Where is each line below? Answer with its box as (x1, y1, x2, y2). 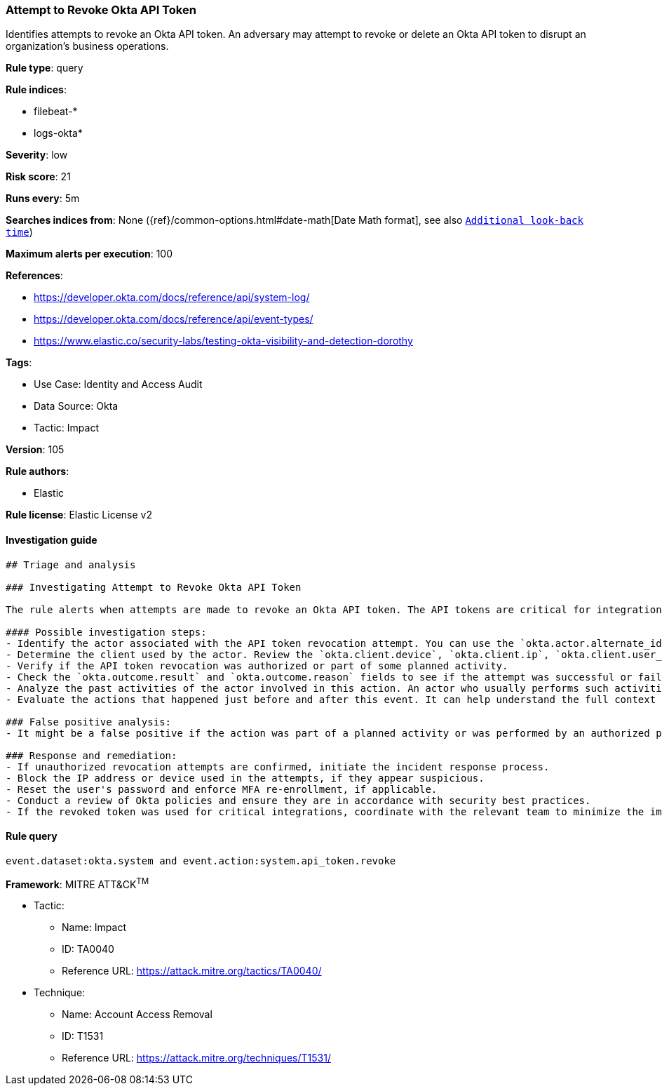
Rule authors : (6, 465, 69, 478)
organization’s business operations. (6, 40, 169, 53)
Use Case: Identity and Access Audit (34, 378, 203, 391)
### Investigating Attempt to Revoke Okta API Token (6, 581, 302, 593)
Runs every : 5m (6, 192, 80, 205)
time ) (6, 226, 33, 239)
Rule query (6, 830, 58, 843)
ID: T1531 (62, 1030, 104, 1043)
